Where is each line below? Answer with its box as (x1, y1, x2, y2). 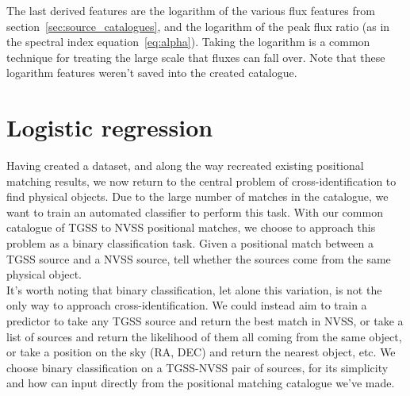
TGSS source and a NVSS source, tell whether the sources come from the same (6, 250, 391, 267)
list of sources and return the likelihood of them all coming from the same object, (6, 328, 402, 344)
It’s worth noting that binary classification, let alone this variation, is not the (6, 281, 382, 298)
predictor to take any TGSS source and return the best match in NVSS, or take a (6, 313, 404, 329)
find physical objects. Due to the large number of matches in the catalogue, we (6, 188, 389, 205)
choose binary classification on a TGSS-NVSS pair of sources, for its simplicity (6, 359, 389, 375)
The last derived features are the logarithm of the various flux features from (6, 2, 375, 18)
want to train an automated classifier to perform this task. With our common (6, 203, 383, 220)
